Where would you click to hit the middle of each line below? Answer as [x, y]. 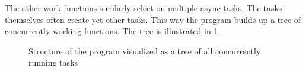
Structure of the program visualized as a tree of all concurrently [145, 50]
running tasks [53, 62]
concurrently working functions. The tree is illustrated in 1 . [113, 31]
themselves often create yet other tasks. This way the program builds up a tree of [153, 19]
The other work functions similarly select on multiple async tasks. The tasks [144, 8]
